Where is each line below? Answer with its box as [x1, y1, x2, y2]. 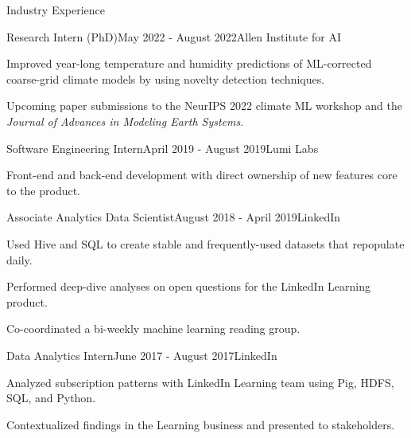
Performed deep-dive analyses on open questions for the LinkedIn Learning [6, 278, 371, 295]
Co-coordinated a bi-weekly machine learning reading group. [6, 320, 300, 337]
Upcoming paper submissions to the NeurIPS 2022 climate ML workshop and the [6, 97, 402, 114]
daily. [6, 251, 33, 268]
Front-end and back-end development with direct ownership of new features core [6, 166, 397, 183]
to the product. [6, 182, 81, 198]
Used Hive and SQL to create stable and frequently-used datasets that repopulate [6, 235, 405, 252]
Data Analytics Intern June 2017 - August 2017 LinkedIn [6, 346, 277, 363]
